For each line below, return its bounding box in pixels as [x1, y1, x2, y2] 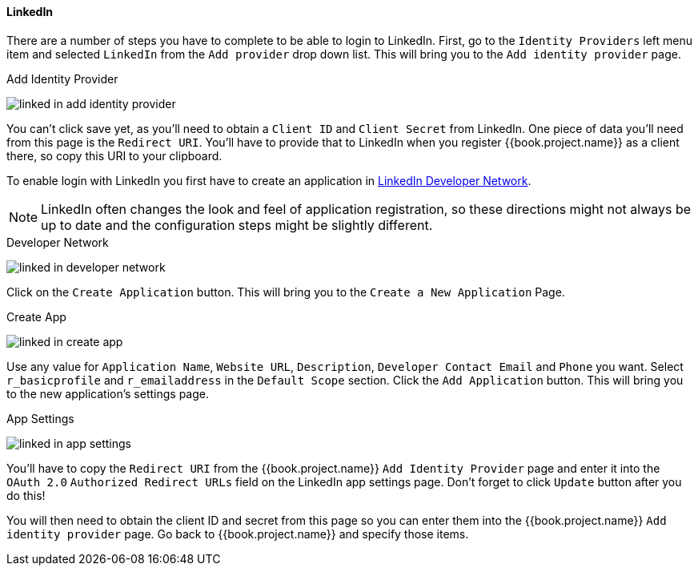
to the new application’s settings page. [6, 386, 209, 401]
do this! [6, 488, 46, 502]
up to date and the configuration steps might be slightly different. [41, 216, 433, 233]
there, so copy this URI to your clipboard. [6, 148, 223, 163]
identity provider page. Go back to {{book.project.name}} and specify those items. [6, 526, 469, 541]
